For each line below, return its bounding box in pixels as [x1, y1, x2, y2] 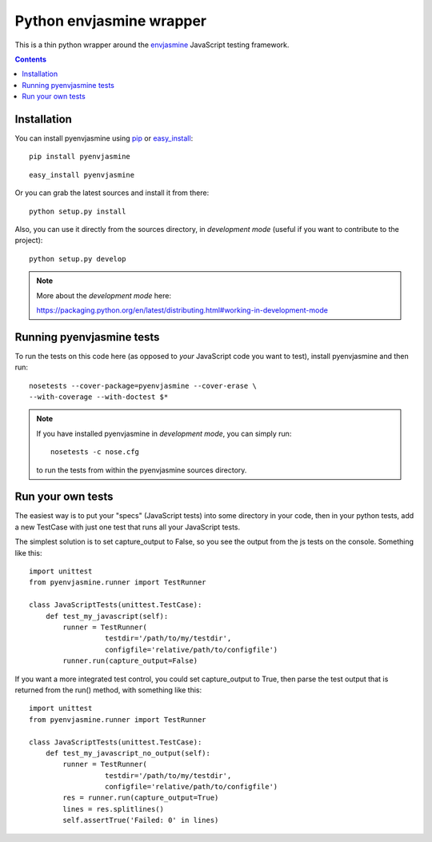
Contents [14, 54, 47, 64]
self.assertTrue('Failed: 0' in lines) [62, 816, 219, 825]
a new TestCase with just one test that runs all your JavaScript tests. [14, 522, 241, 532]
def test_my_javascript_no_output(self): [45, 748, 211, 757]
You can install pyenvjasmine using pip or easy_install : [14, 134, 194, 143]
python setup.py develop [29, 254, 126, 263]
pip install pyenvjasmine [29, 152, 131, 162]
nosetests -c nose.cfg [50, 448, 140, 457]
